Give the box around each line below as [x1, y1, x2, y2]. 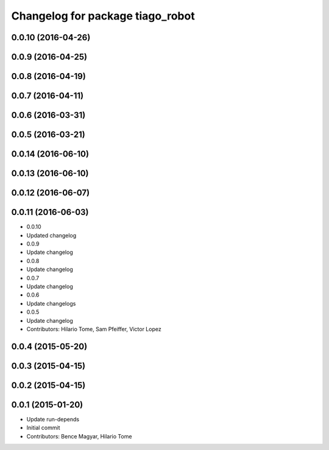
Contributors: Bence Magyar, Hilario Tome [26, 432, 132, 440]
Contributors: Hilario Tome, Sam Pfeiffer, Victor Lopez [26, 325, 161, 332]
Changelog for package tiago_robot [11, 9, 195, 23]
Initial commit [26, 424, 60, 432]
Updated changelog [26, 231, 77, 239]
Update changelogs [26, 300, 76, 307]
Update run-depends [26, 415, 79, 423]
